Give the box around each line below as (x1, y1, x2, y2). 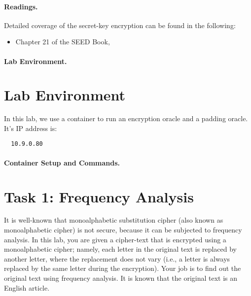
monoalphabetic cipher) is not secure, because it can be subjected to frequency (4, 225, 242, 235)
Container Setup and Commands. (4, 157, 120, 167)
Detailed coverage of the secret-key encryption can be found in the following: (4, 20, 236, 30)
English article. (4, 282, 50, 293)
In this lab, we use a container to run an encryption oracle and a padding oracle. (4, 113, 248, 124)
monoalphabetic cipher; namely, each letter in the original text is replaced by (4, 244, 237, 254)
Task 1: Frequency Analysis (4, 186, 194, 206)
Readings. (4, 1, 38, 11)
